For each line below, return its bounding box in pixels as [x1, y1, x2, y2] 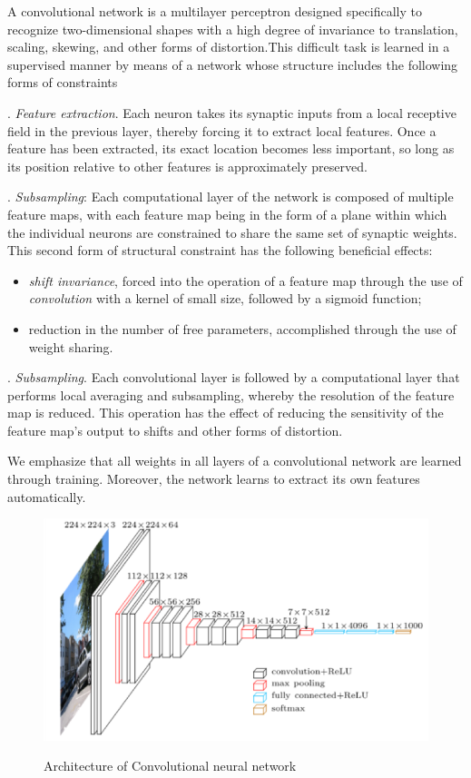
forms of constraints [7, 73, 118, 92]
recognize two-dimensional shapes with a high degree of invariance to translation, [7, 19, 458, 38]
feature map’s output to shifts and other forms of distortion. [7, 420, 343, 439]
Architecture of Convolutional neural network [44, 756, 297, 775]
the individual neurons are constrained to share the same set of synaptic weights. [7, 222, 457, 241]
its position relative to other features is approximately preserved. [7, 156, 368, 175]
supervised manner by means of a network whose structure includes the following [7, 54, 458, 74]
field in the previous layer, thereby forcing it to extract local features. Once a [7, 121, 437, 140]
